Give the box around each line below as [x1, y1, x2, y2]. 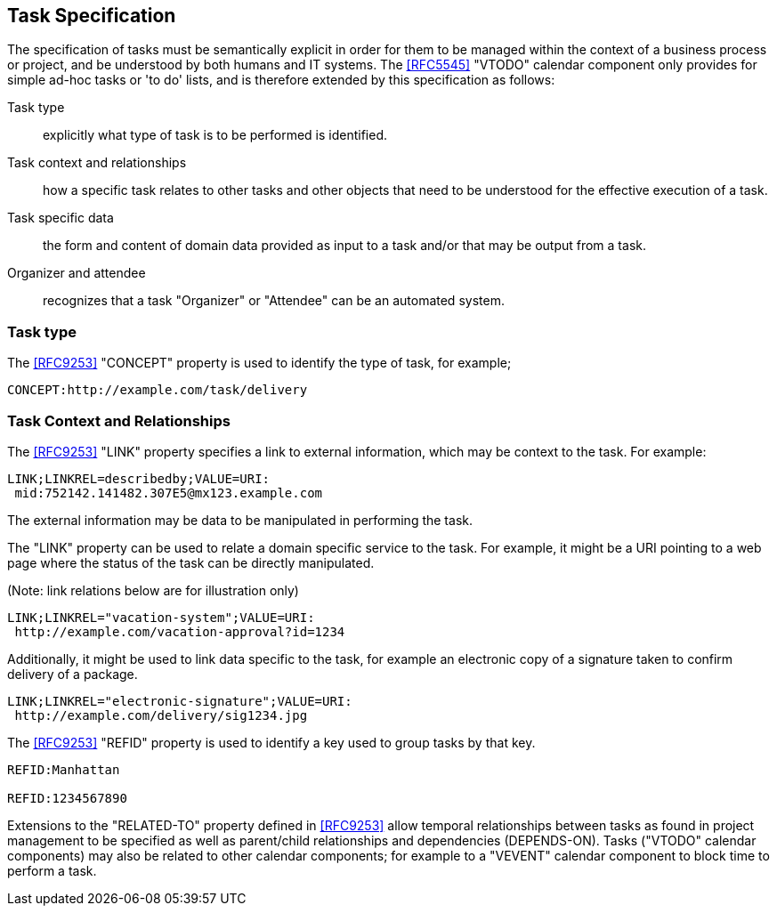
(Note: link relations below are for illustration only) [7, 582, 299, 598]
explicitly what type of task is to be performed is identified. [43, 127, 388, 143]
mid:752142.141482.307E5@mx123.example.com [14, 485, 323, 500]
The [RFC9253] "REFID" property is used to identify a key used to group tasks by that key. [7, 734, 536, 750]
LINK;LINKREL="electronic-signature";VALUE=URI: [7, 693, 352, 708]
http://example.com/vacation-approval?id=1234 [14, 624, 345, 639]
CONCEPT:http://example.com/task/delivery [7, 383, 308, 398]
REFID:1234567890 [7, 790, 127, 805]
